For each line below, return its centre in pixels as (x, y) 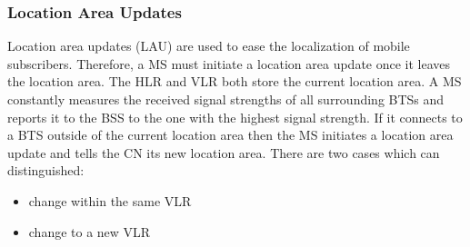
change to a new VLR (90, 231)
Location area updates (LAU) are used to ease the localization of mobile (209, 46)
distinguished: (46, 170)
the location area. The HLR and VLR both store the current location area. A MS (235, 81)
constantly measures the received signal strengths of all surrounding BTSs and (226, 99)
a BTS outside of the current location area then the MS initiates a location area (230, 135)
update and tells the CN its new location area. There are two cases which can (224, 152)
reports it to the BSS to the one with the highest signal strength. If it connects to (235, 117)
